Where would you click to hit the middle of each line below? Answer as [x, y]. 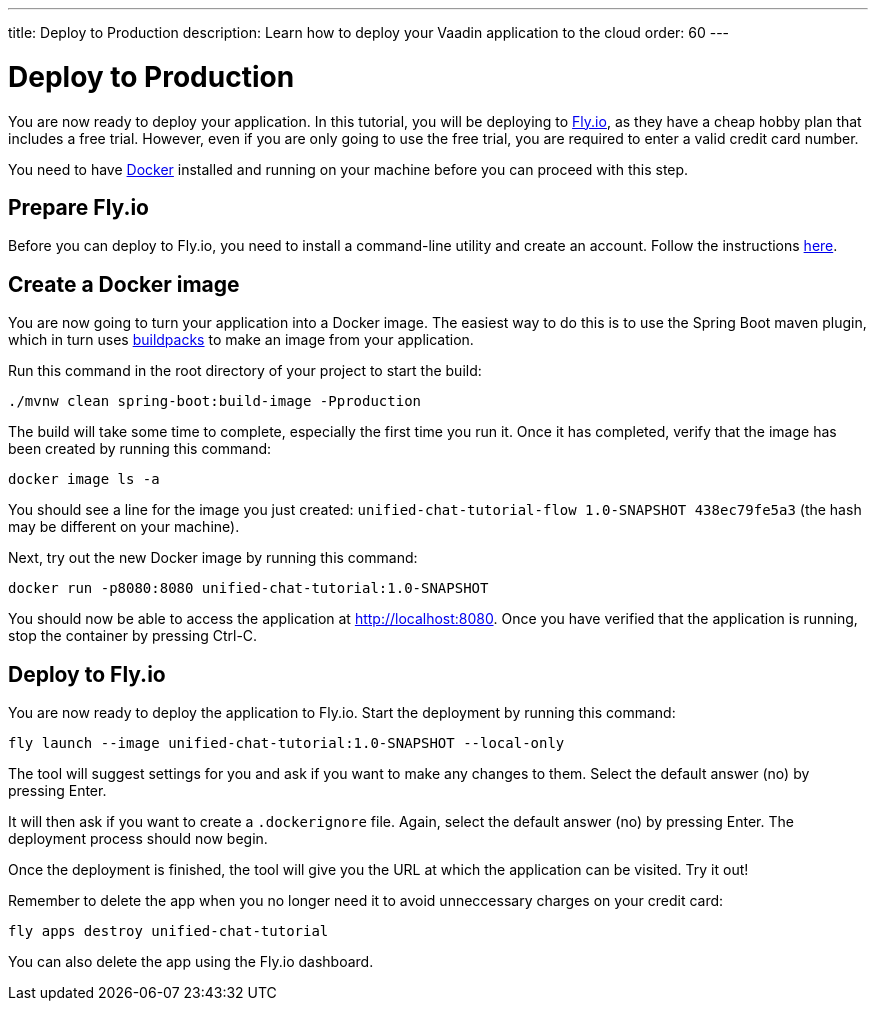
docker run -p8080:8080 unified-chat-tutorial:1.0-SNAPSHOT [248, 588]
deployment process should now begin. [138, 839]
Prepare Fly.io [78, 207]
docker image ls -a [84, 479]
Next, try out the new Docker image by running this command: [213, 558]
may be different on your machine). [124, 527]
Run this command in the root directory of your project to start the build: [245, 371]
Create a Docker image [124, 284]
